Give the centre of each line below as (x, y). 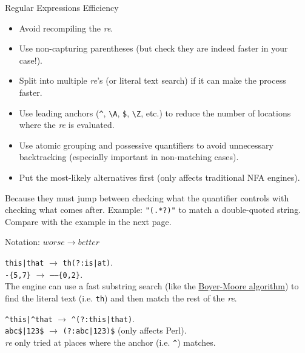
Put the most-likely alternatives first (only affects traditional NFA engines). (159, 177)
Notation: (22, 242)
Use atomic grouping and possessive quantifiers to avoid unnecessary (146, 145)
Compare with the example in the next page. (88, 221)
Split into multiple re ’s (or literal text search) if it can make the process (152, 80)
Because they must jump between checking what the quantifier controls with (147, 197)
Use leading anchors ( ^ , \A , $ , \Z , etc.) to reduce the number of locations (155, 113)
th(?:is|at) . (88, 262)
